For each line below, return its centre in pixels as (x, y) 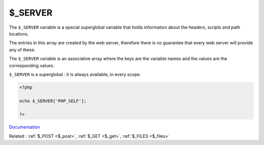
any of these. (22, 50)
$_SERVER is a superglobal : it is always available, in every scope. (75, 74)
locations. (19, 34)
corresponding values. (32, 65)
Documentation (24, 127)
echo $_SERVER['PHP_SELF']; (53, 101)
